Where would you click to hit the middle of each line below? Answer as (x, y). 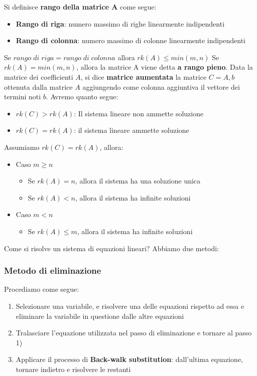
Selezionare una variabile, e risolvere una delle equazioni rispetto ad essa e (130, 306)
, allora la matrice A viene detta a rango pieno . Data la (165, 67)
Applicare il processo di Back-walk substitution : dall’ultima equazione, (129, 359)
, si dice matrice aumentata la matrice (144, 76)
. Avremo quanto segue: (82, 97)
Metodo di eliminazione (53, 270)
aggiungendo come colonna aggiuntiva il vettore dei (161, 86)
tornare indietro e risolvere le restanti (73, 369)
